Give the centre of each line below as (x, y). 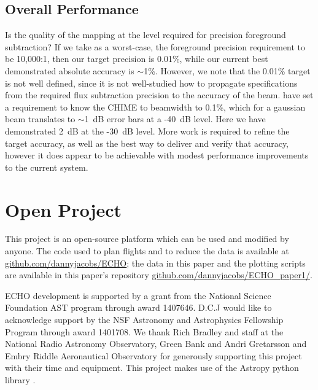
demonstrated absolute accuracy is (70, 70)
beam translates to (40, 119)
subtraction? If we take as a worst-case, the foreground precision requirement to (155, 46)
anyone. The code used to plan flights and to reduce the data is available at (147, 251)
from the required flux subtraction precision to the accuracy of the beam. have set (159, 95)
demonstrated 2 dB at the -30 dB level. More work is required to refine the (147, 131)
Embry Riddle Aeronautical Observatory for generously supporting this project (153, 355)
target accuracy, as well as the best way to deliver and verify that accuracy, (147, 143)
